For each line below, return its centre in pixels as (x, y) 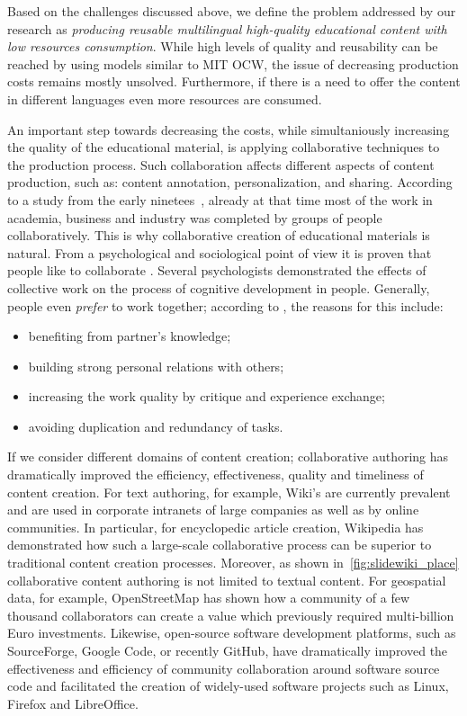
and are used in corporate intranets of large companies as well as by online (213, 510)
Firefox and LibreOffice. (73, 703)
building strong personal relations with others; (156, 366)
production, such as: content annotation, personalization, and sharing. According (230, 182)
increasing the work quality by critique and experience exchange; (207, 396)
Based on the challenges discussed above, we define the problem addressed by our (232, 11)
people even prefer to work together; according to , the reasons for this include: (225, 305)
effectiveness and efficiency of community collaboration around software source (224, 668)
